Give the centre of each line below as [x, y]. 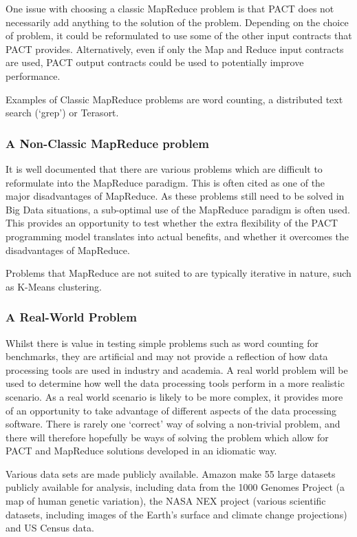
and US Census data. [50, 528]
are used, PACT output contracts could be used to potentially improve [155, 62]
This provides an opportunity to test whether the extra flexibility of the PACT [172, 223]
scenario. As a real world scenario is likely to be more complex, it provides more [174, 396]
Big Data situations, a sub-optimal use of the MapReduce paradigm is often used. [178, 209]
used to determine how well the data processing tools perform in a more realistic [175, 383]
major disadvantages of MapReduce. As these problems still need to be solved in [175, 196]
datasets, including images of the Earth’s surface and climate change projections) [176, 514]
